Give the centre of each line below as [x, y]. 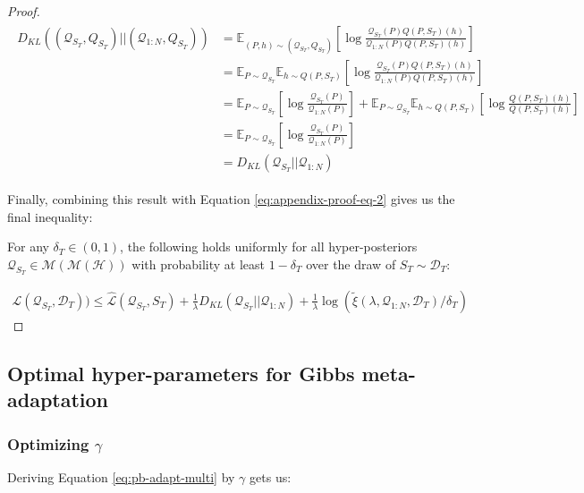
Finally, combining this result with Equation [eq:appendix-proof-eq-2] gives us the [231, 198]
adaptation [58, 399]
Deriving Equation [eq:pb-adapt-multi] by [121, 476]
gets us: [271, 476]
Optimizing [48, 443]
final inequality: [50, 216]
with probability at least [198, 263]
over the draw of [351, 263]
